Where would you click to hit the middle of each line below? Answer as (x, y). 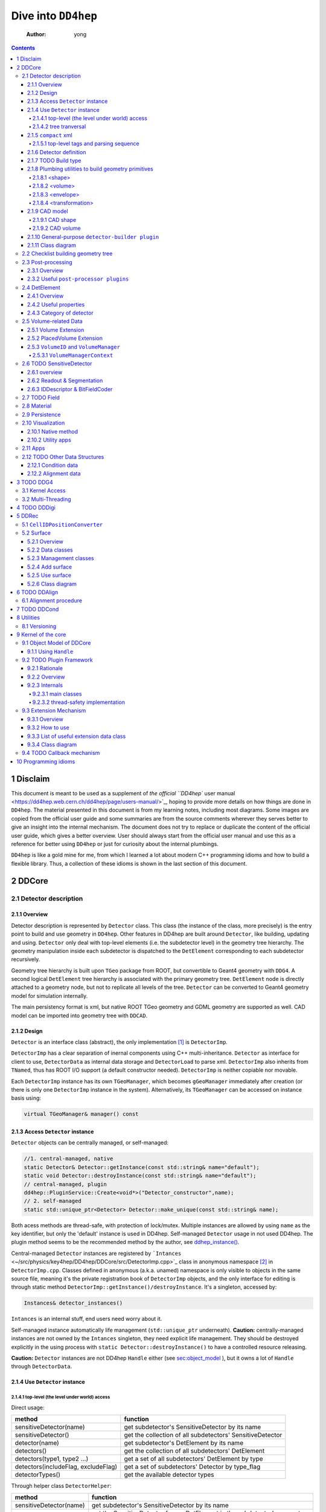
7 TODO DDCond (38, 609)
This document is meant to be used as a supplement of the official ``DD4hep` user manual (123, 793)
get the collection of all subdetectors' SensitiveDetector (203, 1435)
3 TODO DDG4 (35, 482)
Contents (23, 48)
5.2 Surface (37, 533)
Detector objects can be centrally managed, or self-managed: (90, 1142)
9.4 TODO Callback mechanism (61, 753)
